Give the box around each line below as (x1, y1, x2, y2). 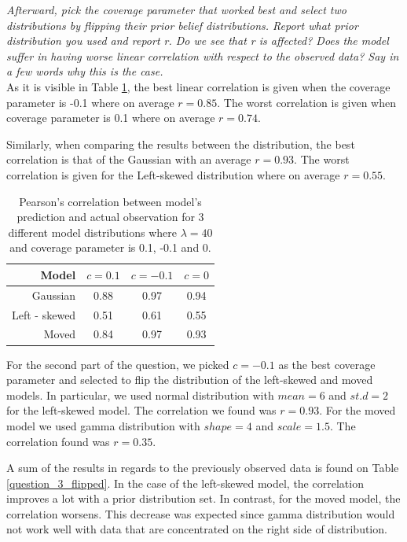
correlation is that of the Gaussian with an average (6, 151, 251, 168)
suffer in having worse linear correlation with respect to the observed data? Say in (6, 47, 399, 64)
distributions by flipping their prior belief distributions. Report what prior (6, 17, 358, 33)
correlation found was (6, 433, 110, 449)
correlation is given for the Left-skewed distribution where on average (6, 166, 340, 183)
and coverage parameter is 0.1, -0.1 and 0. (9, 239, 211, 256)
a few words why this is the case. (6, 63, 163, 79)
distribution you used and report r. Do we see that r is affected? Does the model (6, 32, 389, 49)
